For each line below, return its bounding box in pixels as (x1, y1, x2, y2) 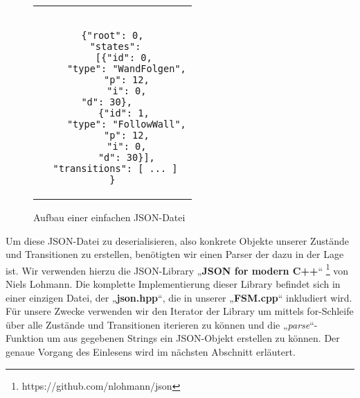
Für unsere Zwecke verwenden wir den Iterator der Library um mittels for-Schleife (6, 304, 354, 318)
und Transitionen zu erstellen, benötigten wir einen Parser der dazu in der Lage (6, 247, 344, 261)
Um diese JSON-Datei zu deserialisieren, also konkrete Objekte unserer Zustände (6, 233, 350, 248)
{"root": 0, (81, 30, 144, 41)
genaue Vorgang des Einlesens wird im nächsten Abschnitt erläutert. (6, 345, 296, 358)
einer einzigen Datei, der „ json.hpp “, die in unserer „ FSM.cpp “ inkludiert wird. (6, 290, 352, 304)
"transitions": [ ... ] (53, 163, 178, 174)
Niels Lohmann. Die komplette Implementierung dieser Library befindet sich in (6, 277, 341, 291)
